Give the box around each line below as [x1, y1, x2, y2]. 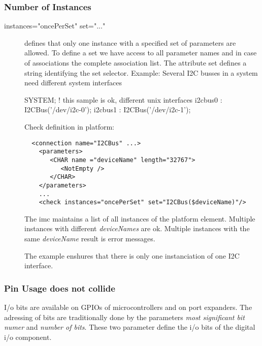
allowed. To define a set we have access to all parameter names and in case [24, 47, 257, 58]
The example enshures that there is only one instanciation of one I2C [24, 250, 240, 261]
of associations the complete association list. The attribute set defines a [24, 57, 247, 68]
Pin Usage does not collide [4, 281, 115, 294]
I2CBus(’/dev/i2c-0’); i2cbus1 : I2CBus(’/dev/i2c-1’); [24, 104, 191, 115]
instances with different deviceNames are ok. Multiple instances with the [24, 223, 250, 234]
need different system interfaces [24, 77, 122, 88]
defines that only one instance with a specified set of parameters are [24, 37, 236, 48]
